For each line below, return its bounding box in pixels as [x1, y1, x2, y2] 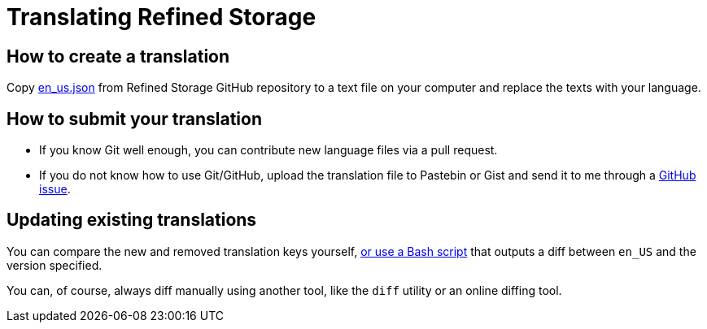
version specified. [7, 258, 103, 272]
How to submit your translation [7, 108, 262, 129]
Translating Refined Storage [7, 3, 316, 31]
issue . [39, 182, 71, 197]
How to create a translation [7, 45, 230, 67]
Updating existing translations [7, 210, 257, 231]
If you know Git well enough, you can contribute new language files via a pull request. [39, 143, 498, 158]
